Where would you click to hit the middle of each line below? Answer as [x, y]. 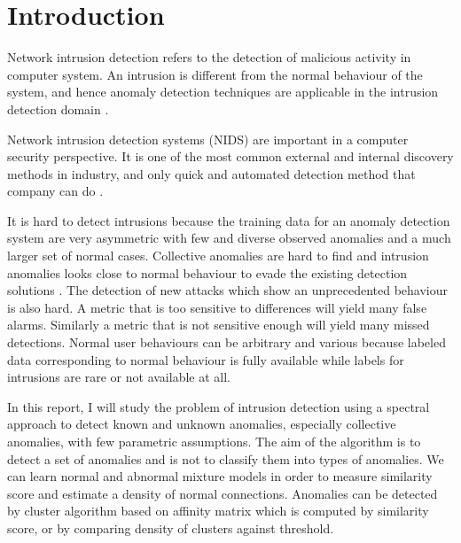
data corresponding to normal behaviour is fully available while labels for [206, 359]
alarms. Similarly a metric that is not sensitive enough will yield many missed [219, 325]
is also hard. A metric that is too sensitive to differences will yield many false [217, 307]
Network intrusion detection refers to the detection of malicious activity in [209, 57]
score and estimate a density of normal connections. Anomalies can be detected [223, 493]
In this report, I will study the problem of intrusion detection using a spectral [219, 406]
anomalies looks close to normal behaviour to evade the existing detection [207, 272]
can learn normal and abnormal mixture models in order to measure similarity [220, 476]
